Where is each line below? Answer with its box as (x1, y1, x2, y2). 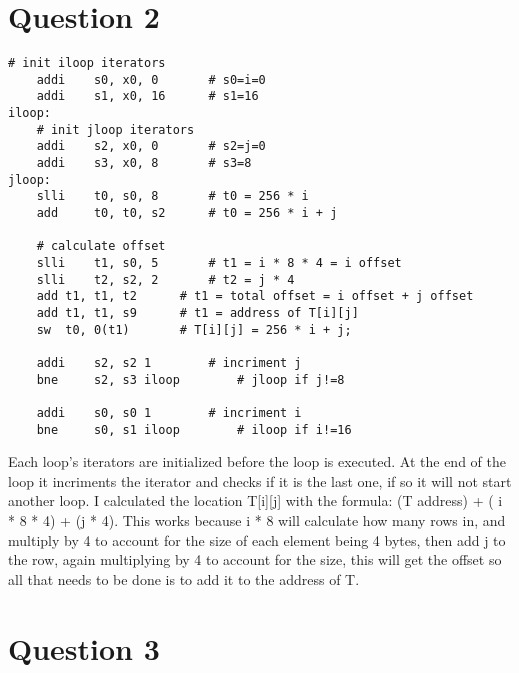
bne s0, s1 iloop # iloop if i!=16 (36, 422, 352, 437)
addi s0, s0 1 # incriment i (36, 405, 302, 420)
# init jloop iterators (36, 122, 195, 137)
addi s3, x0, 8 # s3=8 (36, 156, 252, 171)
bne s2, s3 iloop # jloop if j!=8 (36, 372, 345, 387)
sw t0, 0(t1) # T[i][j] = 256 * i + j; (36, 322, 352, 337)
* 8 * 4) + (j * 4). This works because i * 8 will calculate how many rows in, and (8, 510, 506, 530)
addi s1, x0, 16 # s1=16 (36, 89, 259, 104)
